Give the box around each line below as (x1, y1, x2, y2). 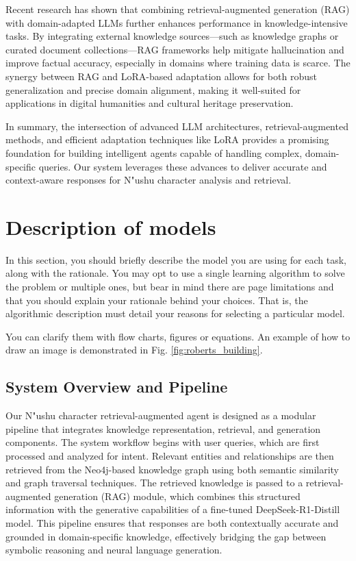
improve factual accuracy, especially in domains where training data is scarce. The (5, 55, 351, 70)
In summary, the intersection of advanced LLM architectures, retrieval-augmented (5, 119, 348, 133)
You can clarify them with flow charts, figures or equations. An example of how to (5, 329, 351, 343)
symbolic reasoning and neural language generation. (5, 543, 222, 557)
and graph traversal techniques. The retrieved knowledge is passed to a (5, 475, 303, 490)
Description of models (5, 212, 216, 240)
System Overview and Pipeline (5, 376, 228, 397)
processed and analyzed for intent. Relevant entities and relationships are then (5, 448, 334, 462)
